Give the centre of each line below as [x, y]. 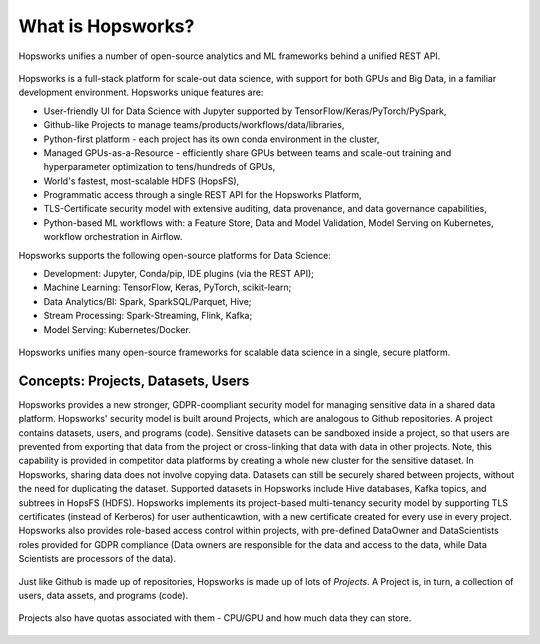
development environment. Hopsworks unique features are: [141, 92]
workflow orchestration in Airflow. [113, 237]
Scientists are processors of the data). [97, 559]
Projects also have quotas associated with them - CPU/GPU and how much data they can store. [215, 618]
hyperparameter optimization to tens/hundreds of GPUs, [159, 167]
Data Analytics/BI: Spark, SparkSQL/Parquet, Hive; [147, 301]
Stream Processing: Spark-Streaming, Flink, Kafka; [148, 316]
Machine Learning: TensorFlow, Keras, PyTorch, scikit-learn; [167, 287]
